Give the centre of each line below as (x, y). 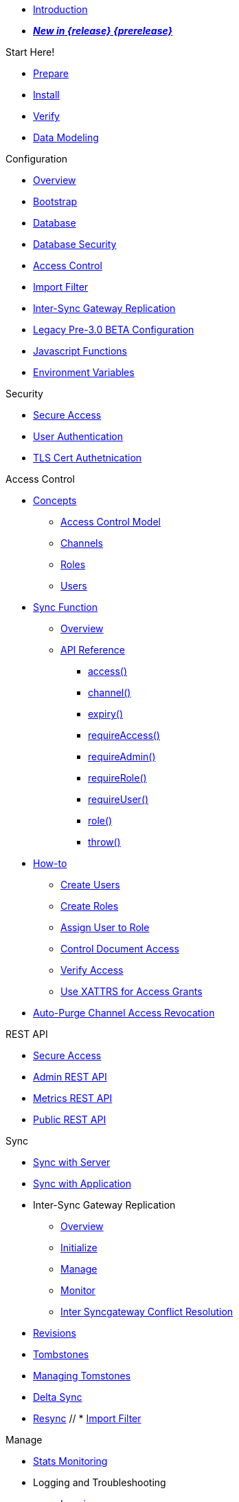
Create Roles (90, 906)
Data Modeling (66, 137)
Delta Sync (58, 1397)
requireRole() (117, 778)
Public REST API (70, 1119)
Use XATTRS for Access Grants (132, 991)
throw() (104, 842)
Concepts (55, 500)
